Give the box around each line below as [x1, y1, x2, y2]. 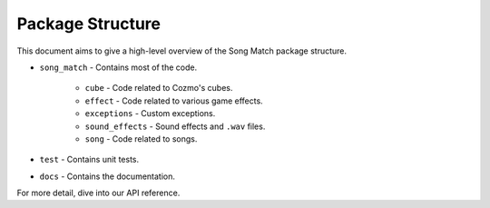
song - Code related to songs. [84, 133, 198, 144]
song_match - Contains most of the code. [39, 62, 198, 73]
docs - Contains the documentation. [39, 171, 176, 182]
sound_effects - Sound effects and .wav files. [84, 121, 266, 132]
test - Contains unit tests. [39, 154, 140, 165]
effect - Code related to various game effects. [84, 95, 263, 106]
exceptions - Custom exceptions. [84, 108, 216, 119]
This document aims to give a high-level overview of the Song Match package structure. [16, 45, 348, 56]
